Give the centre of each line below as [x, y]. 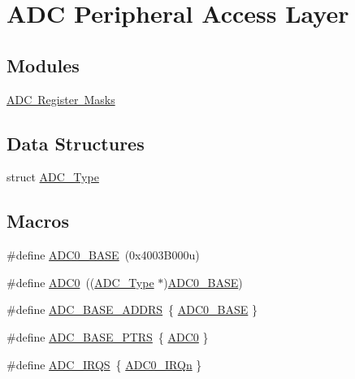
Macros [38, 221]
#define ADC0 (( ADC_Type [80, 282]
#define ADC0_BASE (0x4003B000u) [103, 255]
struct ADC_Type [53, 177]
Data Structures [76, 143]
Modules [43, 65]
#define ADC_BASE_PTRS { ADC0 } [108, 336]
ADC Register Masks [61, 99]
